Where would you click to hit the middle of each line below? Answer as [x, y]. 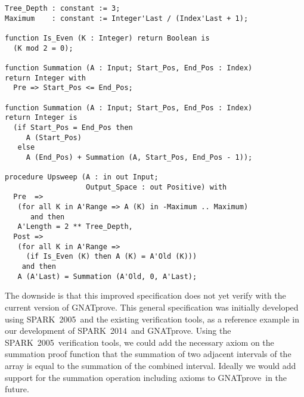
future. [17, 389]
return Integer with [46, 78]
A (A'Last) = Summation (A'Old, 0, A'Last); [107, 276]
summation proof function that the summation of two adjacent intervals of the [148, 354]
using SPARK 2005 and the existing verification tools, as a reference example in [152, 319]
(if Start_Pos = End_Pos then [73, 127]
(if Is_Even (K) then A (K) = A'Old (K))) [111, 257]
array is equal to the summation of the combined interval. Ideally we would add [151, 365]
